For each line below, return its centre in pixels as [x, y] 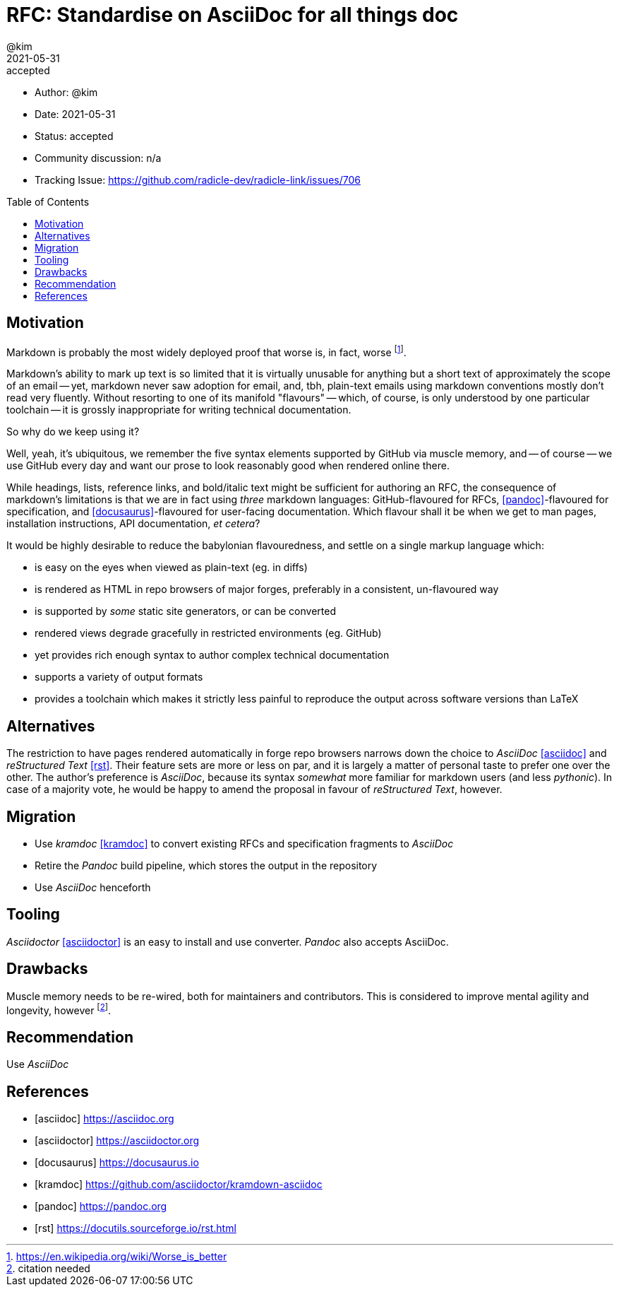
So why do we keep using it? [73, 432]
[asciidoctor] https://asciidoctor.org [117, 1140]
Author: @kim [66, 92]
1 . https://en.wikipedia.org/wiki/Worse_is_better [117, 1256]
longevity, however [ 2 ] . [59, 1009]
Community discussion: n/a [98, 158]
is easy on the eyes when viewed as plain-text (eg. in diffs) [171, 568]
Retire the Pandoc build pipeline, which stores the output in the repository [206, 865]
